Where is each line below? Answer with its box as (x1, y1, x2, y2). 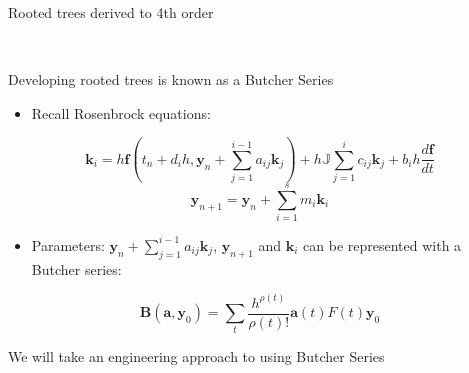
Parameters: (31, 234, 105, 255)
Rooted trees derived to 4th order (8, 2, 214, 22)
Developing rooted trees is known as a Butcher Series (8, 69, 334, 90)
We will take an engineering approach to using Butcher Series (8, 346, 385, 367)
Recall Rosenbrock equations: (31, 102, 211, 123)
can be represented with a (303, 234, 462, 255)
